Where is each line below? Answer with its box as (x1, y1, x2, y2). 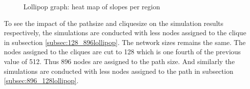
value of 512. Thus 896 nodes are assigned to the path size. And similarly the (4, 56, 235, 66)
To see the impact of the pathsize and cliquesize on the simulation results (4, 18, 224, 28)
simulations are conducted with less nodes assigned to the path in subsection (4, 66, 233, 76)
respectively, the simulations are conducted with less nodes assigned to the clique (4, 27, 247, 38)
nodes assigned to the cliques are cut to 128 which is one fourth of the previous (4, 46, 241, 57)
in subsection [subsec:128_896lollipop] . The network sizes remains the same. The (4, 37, 246, 47)
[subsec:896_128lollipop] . (4, 75, 79, 86)
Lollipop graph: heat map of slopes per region (23, 1, 160, 11)
